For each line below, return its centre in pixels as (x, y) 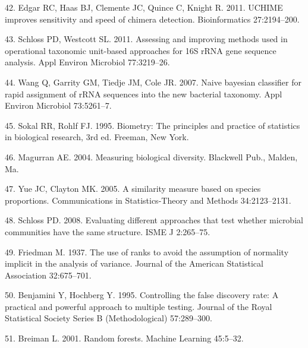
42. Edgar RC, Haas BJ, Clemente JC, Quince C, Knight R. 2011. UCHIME (144, 7)
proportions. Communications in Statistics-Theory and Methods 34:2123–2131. (148, 200)
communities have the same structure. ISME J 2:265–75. (108, 231)
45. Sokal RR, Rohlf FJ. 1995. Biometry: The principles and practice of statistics (153, 125)
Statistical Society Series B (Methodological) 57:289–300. (109, 318)
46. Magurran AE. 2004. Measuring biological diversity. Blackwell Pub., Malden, (151, 156)
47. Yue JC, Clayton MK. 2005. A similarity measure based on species (133, 189)
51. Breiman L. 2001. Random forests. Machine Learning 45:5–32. (124, 338)
